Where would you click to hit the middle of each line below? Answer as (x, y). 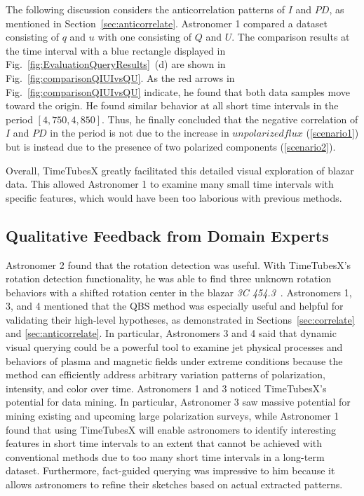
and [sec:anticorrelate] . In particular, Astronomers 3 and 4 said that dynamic (171, 333)
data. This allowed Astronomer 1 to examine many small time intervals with (170, 184)
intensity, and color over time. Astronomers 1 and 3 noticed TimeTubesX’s (166, 388)
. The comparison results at (291, 37)
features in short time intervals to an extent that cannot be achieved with (164, 443)
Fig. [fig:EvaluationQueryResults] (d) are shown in (116, 64)
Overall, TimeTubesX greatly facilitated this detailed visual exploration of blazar (180, 170)
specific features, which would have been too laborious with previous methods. (174, 197)
